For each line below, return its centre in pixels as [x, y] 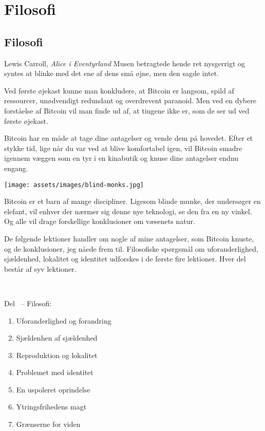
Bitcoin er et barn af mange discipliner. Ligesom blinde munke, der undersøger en [132, 201]
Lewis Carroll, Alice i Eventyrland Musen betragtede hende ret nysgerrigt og [125, 63]
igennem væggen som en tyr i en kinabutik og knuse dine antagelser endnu [121, 158]
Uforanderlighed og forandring [64, 320]
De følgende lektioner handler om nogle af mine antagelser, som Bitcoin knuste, [129, 238]
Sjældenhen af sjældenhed [57, 338]
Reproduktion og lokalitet [57, 355]
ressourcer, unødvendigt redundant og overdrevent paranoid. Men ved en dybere [130, 100]
